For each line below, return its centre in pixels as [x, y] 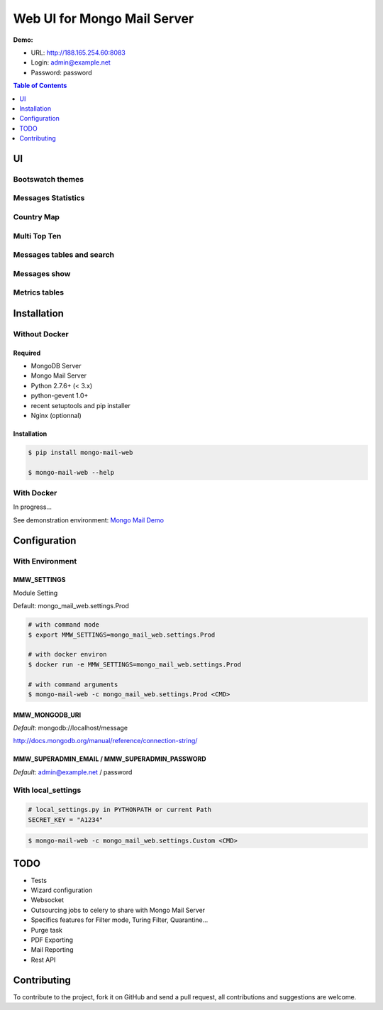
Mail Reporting [52, 950]
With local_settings [47, 790]
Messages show [42, 273]
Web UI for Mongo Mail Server [104, 18]
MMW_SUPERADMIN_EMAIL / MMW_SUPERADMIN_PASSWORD [110, 759]
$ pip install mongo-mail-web [81, 452]
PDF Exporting [52, 940]
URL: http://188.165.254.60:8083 [78, 53]
